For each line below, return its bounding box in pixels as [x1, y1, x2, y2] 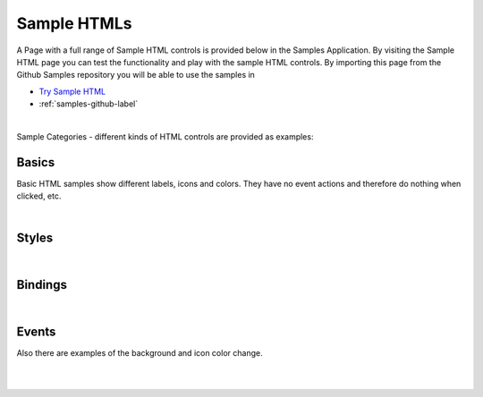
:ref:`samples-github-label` [38, 98, 139, 109]
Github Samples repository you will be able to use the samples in [16, 70, 255, 80]
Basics [16, 155, 55, 170]
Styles [16, 231, 54, 246]
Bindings [16, 277, 67, 292]
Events [16, 325, 56, 340]
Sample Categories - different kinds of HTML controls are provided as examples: [16, 131, 314, 142]
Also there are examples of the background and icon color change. [16, 348, 263, 359]
